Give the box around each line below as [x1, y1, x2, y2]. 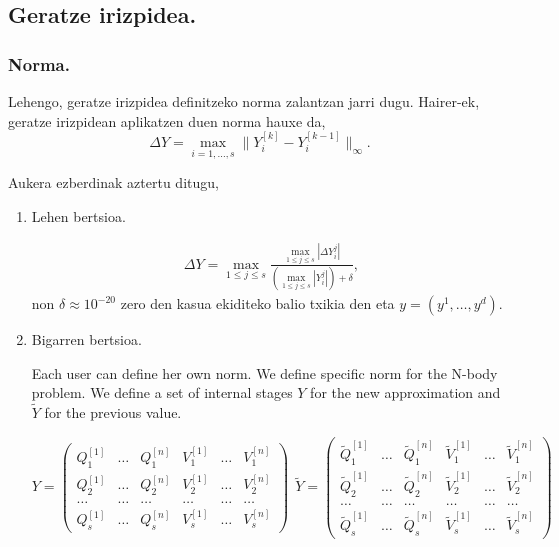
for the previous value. [44, 402, 182, 423]
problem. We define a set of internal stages [31, 382, 293, 403]
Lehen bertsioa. [31, 205, 126, 226]
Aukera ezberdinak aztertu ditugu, [8, 172, 219, 193]
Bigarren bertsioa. [31, 329, 142, 350]
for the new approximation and [310, 382, 501, 403]
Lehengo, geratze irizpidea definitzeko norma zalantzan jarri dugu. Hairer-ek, [8, 91, 480, 111]
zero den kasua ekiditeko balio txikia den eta [120, 293, 395, 314]
